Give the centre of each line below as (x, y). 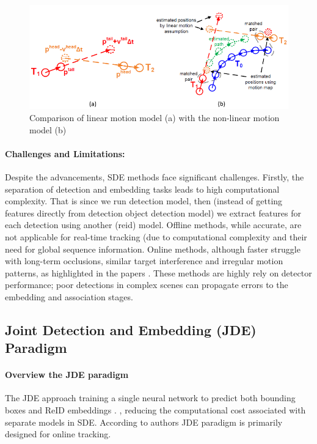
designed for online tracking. (58, 434)
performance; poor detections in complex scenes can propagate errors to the (147, 285)
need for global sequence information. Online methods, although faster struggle (153, 249)
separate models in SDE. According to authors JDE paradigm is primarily (144, 422)
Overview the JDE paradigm (67, 375)
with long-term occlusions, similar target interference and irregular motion (144, 261)
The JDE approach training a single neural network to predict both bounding (150, 398)
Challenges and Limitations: (65, 153)
